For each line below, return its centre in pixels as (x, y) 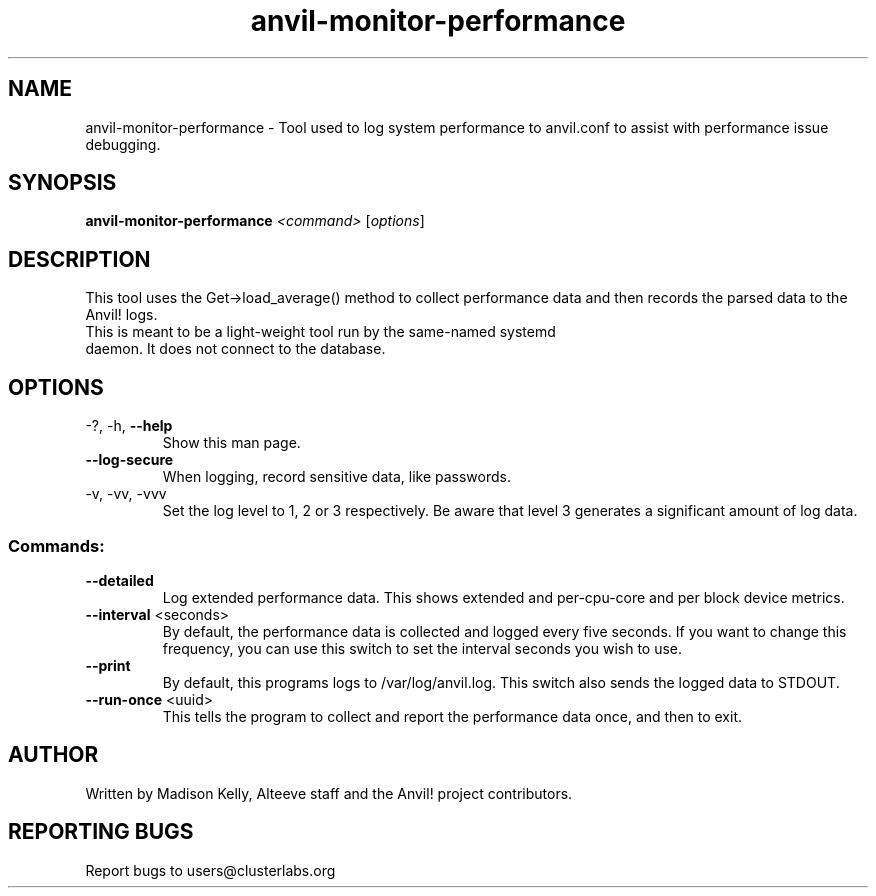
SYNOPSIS (62, 183)
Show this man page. (231, 443)
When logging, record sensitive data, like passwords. (336, 477)
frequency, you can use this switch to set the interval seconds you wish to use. (422, 648)
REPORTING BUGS (101, 832)
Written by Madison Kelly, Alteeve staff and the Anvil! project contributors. (329, 793)
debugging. (123, 144)
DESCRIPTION (79, 259)
